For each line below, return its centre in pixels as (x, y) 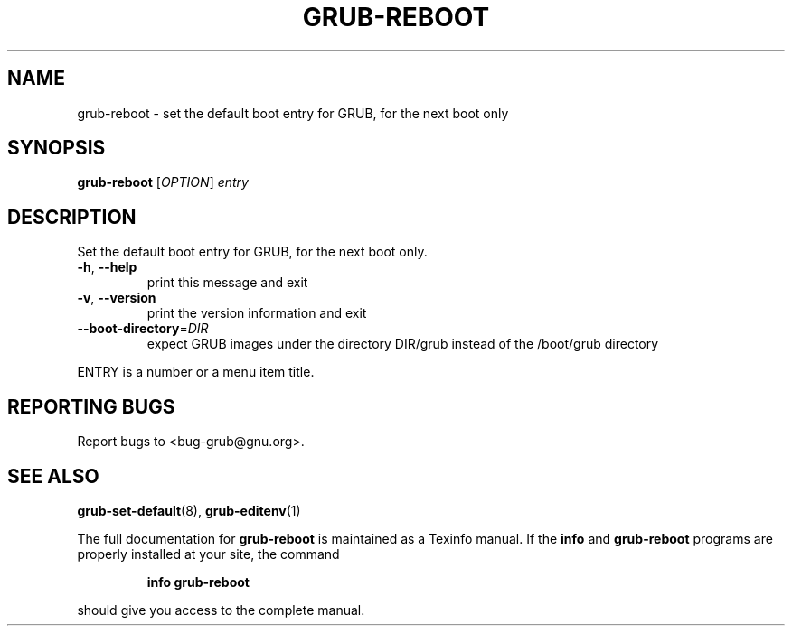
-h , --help (107, 267)
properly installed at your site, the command (208, 554)
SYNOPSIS (57, 148)
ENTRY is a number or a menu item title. (196, 372)
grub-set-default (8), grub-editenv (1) (189, 510)
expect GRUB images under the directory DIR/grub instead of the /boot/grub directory (403, 344)
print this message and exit (227, 283)
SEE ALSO (53, 476)
